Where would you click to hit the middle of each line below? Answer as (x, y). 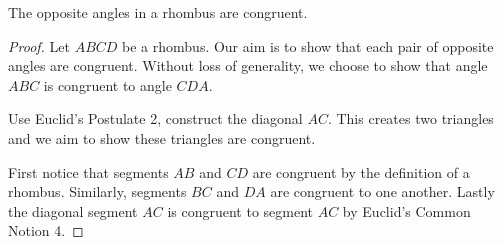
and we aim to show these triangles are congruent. (162, 137)
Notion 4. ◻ (46, 230)
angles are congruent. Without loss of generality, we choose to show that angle (248, 65)
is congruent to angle (107, 84)
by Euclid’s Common (406, 210)
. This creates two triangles (410, 118)
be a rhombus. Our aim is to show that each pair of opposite (308, 45)
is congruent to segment (240, 210)
